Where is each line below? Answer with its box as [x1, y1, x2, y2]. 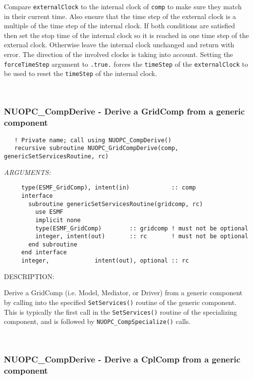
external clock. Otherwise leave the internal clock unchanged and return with [4, 39, 234, 50]
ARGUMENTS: [4, 167, 51, 177]
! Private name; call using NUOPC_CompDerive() [14, 136, 172, 144]
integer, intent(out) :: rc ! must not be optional [35, 233, 249, 240]
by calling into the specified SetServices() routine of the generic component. [4, 297, 237, 307]
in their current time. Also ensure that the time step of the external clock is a [4, 11, 236, 21]
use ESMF [35, 208, 63, 216]
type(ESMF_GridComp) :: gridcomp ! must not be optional [35, 225, 249, 232]
